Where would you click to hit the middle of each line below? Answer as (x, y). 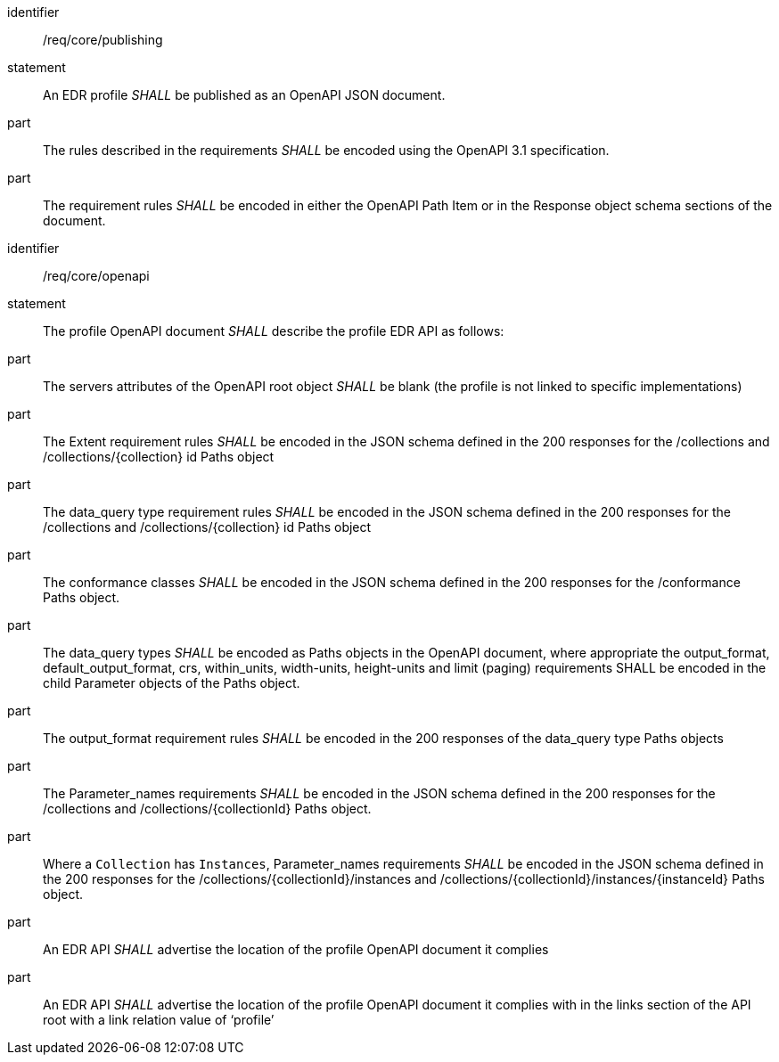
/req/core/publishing (103, 40)
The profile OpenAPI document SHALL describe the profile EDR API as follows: (274, 331)
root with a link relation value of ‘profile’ (159, 1020)
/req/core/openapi (96, 276)
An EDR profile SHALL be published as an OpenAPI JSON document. (244, 95)
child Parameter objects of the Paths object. (172, 683)
